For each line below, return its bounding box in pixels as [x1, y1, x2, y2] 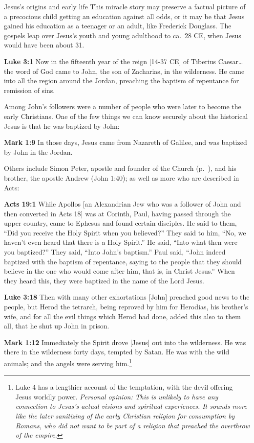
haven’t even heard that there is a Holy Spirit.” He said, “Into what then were [4, 237, 237, 247]
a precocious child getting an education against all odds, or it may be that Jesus [4, 11, 245, 21]
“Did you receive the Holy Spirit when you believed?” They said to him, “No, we [4, 227, 246, 237]
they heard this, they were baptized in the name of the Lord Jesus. [4, 275, 204, 285]
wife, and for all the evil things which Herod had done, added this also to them [4, 311, 241, 321]
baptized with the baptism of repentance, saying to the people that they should [4, 256, 242, 266]
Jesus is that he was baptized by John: [4, 120, 120, 131]
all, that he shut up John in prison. [4, 321, 109, 331]
